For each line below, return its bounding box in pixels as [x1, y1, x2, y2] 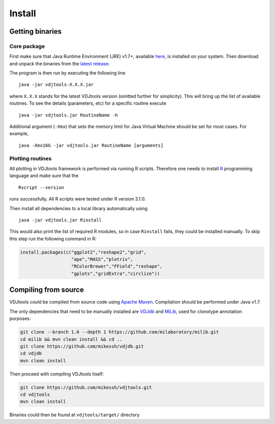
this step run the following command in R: [9, 235, 97, 242]
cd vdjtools [20, 392, 50, 397]
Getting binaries [9, 27, 62, 36]
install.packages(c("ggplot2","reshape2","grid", [20, 249, 147, 255]
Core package [9, 42, 45, 49]
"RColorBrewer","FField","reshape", [71, 263, 163, 269]
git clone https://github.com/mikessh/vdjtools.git [20, 384, 152, 390]
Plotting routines [9, 155, 52, 162]
